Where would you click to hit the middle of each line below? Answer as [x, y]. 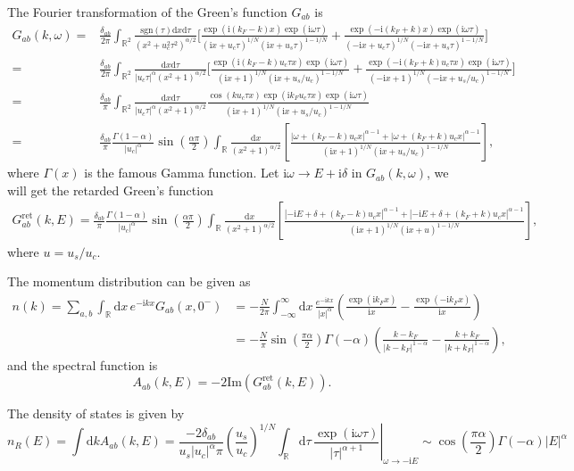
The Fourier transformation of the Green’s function [147, 12]
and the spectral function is [83, 364]
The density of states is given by [96, 413]
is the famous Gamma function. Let [182, 173]
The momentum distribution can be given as [129, 281]
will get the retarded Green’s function [110, 190]
